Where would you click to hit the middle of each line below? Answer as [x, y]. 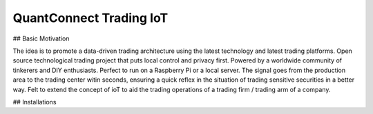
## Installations [35, 102]
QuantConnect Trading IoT [90, 18]
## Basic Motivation [41, 38]
